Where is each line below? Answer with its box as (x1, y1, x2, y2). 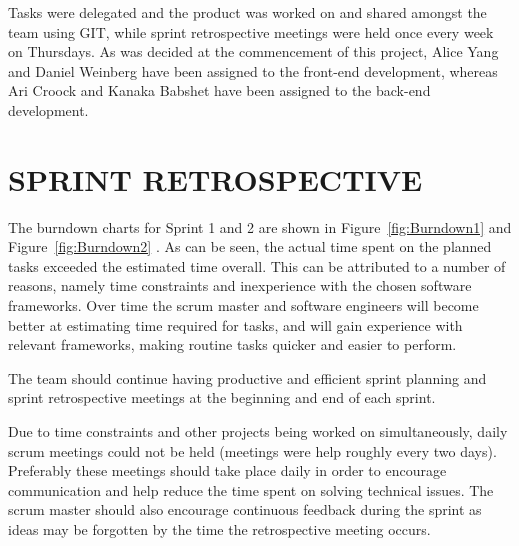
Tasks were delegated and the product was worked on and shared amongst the (8, 2, 487, 22)
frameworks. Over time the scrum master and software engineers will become (8, 295, 479, 316)
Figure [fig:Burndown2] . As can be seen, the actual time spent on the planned (8, 236, 492, 257)
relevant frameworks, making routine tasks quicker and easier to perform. (8, 334, 457, 355)
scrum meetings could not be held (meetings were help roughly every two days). (8, 440, 497, 461)
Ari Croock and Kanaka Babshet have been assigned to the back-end (8, 80, 431, 101)
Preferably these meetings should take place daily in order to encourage (8, 460, 447, 481)
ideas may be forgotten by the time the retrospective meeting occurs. (8, 519, 431, 539)
